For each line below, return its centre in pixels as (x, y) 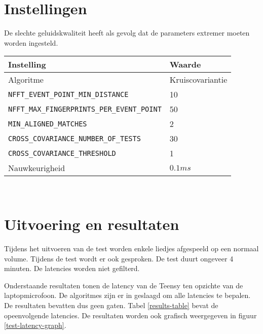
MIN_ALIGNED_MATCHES (48, 124)
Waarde (185, 64)
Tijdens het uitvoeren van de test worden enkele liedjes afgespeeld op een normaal (131, 248)
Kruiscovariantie (198, 80)
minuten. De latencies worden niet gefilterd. (72, 268)
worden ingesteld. (31, 42)
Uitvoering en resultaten (92, 224)
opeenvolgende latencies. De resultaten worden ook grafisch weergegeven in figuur (130, 315)
